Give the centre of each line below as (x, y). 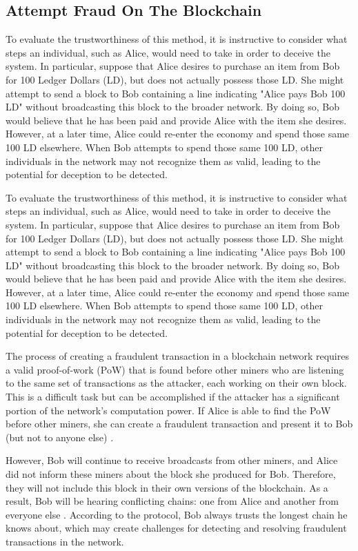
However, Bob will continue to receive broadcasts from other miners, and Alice (172, 460)
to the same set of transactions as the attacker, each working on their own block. (176, 383)
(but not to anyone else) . (60, 437)
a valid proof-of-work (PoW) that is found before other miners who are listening (175, 369)
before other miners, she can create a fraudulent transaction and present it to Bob (179, 424)
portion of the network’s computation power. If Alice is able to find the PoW (168, 410)
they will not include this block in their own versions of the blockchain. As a (167, 487)
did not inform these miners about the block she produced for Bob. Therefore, (171, 474)
